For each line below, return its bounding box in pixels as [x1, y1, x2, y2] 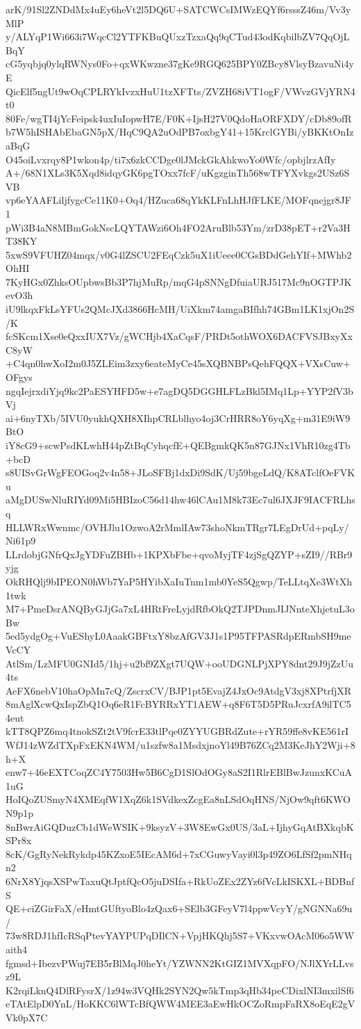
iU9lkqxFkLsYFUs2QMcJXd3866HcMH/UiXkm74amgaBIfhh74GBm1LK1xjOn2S [6, 302, 355, 316]
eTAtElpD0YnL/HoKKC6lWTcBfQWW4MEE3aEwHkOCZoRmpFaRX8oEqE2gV [6, 996, 355, 1011]
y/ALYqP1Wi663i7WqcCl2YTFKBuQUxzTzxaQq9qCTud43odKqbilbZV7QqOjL [6, 29, 350, 44]
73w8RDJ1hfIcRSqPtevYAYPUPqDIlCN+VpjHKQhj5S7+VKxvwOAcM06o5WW [6, 928, 355, 943]
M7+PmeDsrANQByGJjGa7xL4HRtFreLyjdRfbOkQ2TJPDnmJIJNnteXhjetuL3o [6, 601, 355, 616]
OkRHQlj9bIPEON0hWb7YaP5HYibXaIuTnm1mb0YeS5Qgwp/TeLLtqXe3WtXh [6, 574, 353, 588]
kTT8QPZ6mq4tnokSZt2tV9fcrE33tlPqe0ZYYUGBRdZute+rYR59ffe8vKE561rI [6, 724, 349, 738]
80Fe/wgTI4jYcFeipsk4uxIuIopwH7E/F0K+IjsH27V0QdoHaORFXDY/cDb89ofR [6, 111, 352, 125]
